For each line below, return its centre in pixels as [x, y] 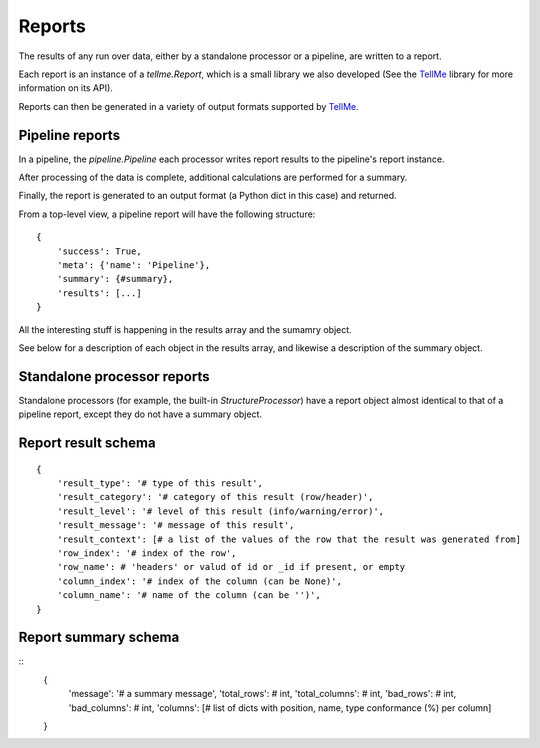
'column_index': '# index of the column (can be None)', [199, 581]
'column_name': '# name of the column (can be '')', [189, 595]
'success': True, [99, 251]
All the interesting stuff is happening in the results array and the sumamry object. [185, 329]
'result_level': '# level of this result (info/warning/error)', [220, 511]
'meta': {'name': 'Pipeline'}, [133, 264]
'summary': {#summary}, [115, 279]
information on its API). [66, 88]
